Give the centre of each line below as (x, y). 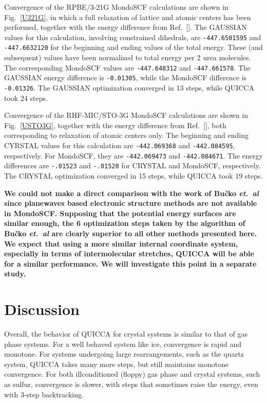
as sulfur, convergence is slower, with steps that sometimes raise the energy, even (131, 384)
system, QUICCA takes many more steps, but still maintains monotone (117, 364)
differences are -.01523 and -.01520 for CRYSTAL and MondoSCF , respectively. (132, 165)
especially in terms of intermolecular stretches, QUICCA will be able (129, 253)
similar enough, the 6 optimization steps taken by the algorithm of (125, 223)
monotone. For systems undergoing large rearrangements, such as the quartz (124, 354)
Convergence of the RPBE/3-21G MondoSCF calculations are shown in (116, 7)
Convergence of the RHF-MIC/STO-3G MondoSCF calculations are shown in (126, 115)
